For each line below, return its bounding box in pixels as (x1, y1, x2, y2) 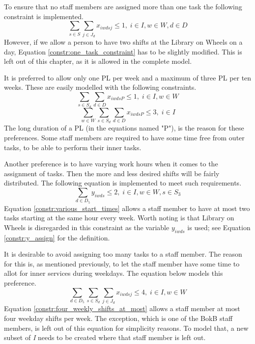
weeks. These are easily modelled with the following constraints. (4, 82, 197, 92)
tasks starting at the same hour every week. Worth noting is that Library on (4, 212, 234, 223)
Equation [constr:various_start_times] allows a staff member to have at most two (4, 203, 250, 213)
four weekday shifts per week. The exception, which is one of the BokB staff (4, 313, 233, 323)
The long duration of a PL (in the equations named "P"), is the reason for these (4, 123, 244, 133)
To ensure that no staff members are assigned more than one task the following (4, 1, 242, 11)
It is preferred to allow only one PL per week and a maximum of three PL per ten (4, 72, 252, 82)
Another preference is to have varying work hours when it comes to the (4, 159, 218, 169)
